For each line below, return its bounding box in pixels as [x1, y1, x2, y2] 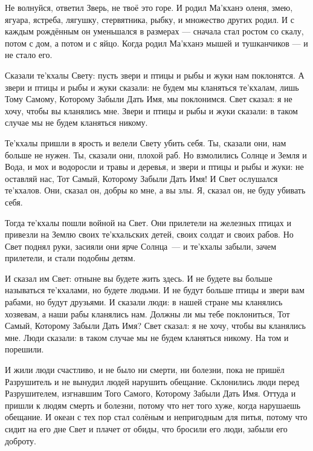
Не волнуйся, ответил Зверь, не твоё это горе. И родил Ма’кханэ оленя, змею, [5, 1, 293, 13]
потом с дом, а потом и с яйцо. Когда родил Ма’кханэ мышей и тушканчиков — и [5, 36, 308, 49]
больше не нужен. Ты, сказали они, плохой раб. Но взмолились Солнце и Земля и [5, 148, 307, 161]
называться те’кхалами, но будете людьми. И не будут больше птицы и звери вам [5, 284, 305, 296]
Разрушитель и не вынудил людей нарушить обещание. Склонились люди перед [5, 375, 300, 388]
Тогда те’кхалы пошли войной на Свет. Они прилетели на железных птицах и [5, 216, 291, 229]
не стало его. [5, 48, 53, 61]
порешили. [5, 343, 44, 355]
